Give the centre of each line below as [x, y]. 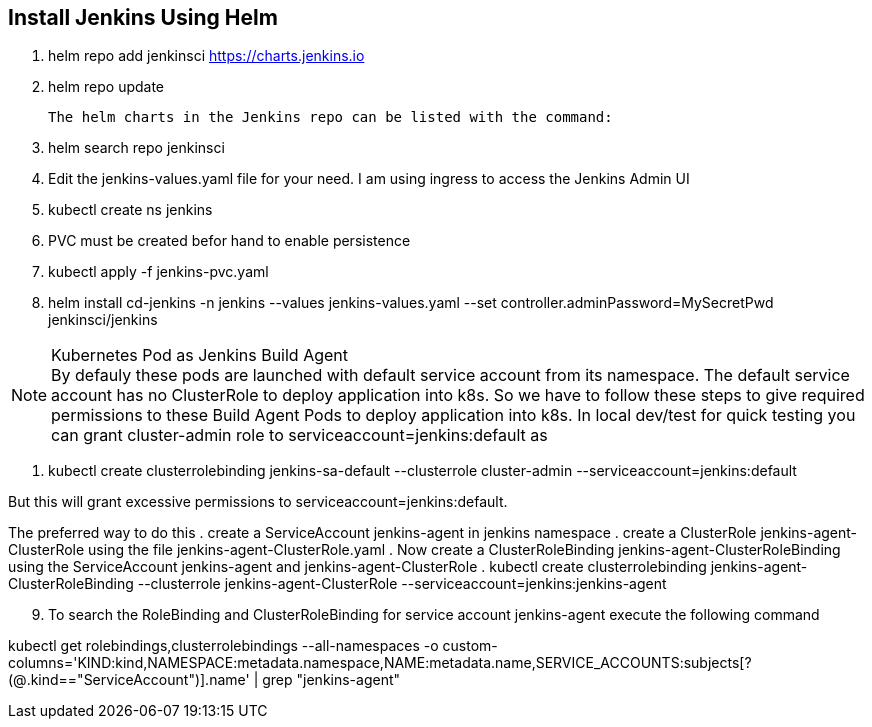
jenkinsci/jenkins [103, 320]
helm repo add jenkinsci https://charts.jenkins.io [206, 56]
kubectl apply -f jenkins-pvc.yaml [158, 272]
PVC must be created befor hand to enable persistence [229, 241]
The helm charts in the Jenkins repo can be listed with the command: [330, 117]
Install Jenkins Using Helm [143, 17]
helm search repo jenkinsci [136, 148]
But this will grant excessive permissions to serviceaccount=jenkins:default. [258, 502]
